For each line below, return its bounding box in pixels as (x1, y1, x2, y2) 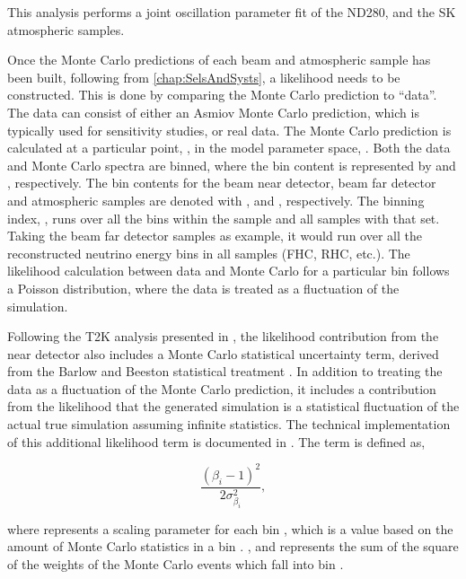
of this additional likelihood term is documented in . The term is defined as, (7, 432, 426, 451)
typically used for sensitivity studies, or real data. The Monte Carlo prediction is (7, 120, 452, 139)
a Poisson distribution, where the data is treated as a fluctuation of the (7, 278, 400, 297)
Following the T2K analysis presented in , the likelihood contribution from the (7, 327, 439, 346)
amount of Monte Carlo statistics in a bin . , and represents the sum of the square (7, 537, 459, 556)
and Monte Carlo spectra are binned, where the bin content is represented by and (7, 155, 456, 174)
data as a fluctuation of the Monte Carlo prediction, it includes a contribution (7, 379, 436, 398)
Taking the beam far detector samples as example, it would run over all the (7, 226, 422, 245)
